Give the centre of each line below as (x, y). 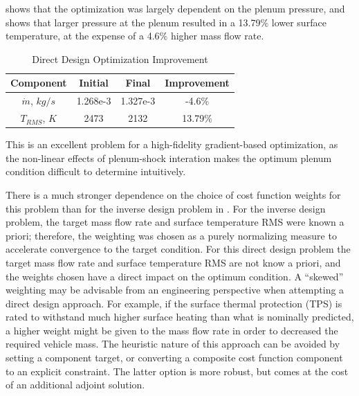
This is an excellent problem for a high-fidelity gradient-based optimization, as (172, 144)
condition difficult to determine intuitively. (96, 171)
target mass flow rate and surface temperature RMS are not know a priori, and (173, 262)
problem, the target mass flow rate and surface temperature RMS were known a (175, 222)
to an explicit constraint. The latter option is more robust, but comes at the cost (177, 371)
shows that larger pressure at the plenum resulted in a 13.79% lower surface (166, 22)
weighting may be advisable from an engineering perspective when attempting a (175, 290)
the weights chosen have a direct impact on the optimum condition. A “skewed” (175, 276)
